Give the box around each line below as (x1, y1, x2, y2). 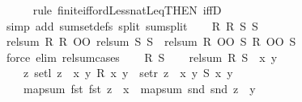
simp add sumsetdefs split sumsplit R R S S (6, 17, 258, 34)
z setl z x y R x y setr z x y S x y (23, 64, 233, 81)
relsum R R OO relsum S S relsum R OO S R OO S (6, 33, 296, 50)
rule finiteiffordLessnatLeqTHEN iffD (32, 2, 222, 18)
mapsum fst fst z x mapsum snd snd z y (23, 80, 256, 96)
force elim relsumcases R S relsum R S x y (6, 48, 278, 65)
